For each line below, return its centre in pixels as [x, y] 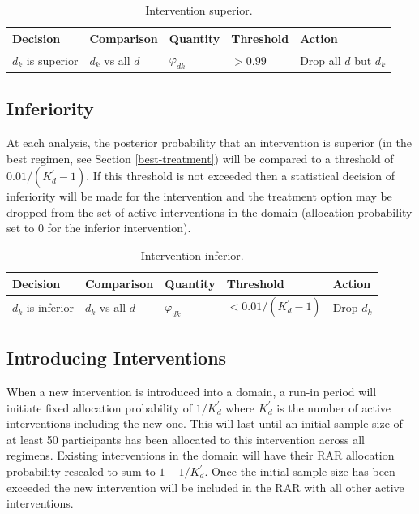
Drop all [321, 60]
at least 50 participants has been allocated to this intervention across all [186, 439]
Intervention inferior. [192, 255]
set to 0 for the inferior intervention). [99, 228]
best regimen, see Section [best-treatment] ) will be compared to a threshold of [200, 158]
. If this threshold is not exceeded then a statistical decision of [241, 176]
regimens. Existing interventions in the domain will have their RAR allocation [201, 455]
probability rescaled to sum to [81, 471]
